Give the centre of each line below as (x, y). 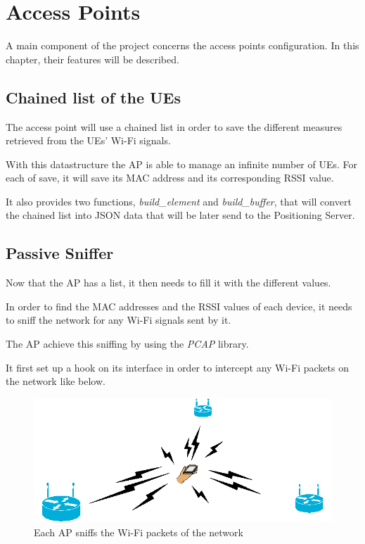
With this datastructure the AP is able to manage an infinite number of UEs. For (182, 164)
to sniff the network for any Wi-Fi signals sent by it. (119, 320)
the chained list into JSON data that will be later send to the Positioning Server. (180, 215)
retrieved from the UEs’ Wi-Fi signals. (88, 140)
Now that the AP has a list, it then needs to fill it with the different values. (168, 283)
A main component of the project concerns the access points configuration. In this (182, 45)
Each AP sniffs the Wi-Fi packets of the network (139, 532)
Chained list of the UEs (94, 97)
